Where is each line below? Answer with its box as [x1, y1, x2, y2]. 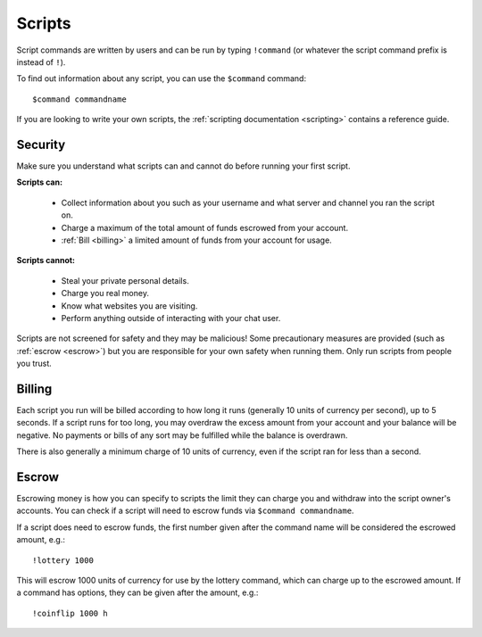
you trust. [16, 358, 53, 369]
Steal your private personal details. [61, 275, 189, 285]
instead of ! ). [16, 56, 66, 67]
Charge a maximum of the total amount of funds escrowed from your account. [61, 222, 348, 233]
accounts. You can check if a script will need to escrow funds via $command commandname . [16, 505, 354, 517]
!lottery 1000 [32, 555, 94, 566]
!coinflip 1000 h [32, 608, 108, 618]
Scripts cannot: [16, 255, 76, 266]
